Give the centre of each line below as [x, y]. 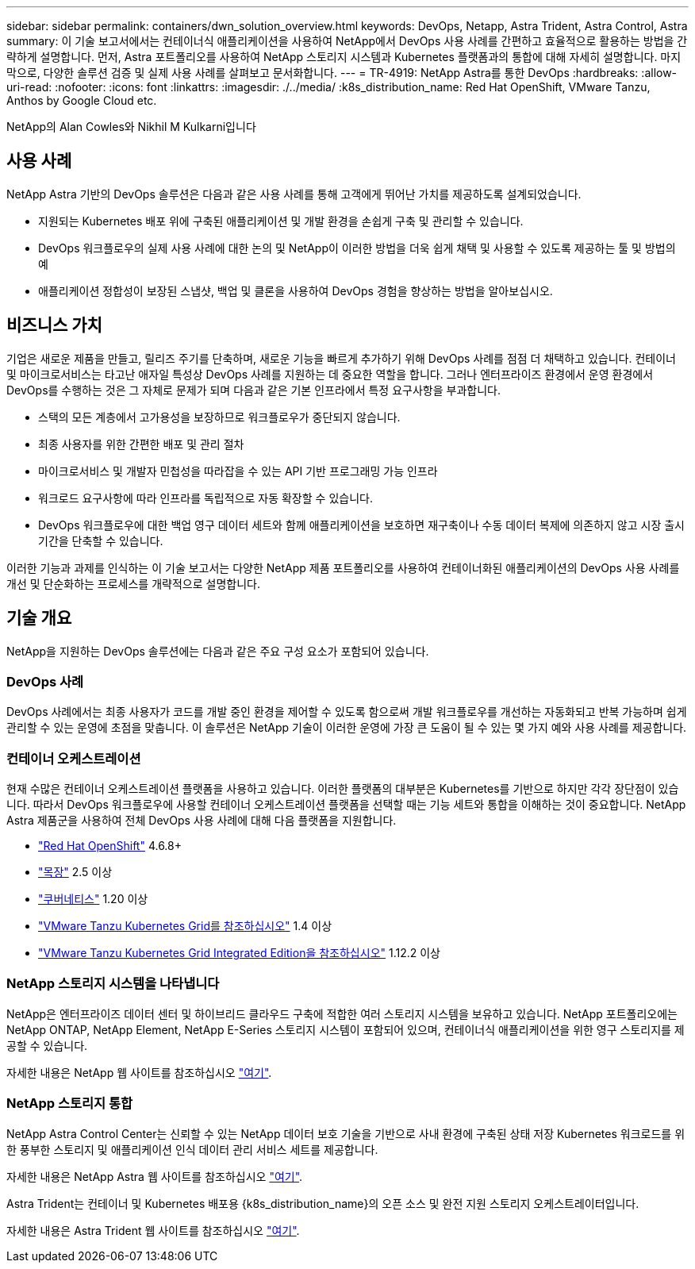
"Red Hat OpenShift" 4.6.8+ [110, 846]
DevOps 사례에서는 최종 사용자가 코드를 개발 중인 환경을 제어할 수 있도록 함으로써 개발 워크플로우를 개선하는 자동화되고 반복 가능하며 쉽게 [347, 712]
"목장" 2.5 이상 [75, 872]
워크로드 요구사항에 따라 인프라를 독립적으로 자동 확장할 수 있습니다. [205, 498]
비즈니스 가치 [54, 325]
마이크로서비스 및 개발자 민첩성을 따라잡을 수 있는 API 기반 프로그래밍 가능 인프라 [238, 471]
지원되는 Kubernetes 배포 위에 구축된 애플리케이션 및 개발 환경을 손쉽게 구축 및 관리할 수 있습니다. [281, 221]
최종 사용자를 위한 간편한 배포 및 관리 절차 [141, 444]
